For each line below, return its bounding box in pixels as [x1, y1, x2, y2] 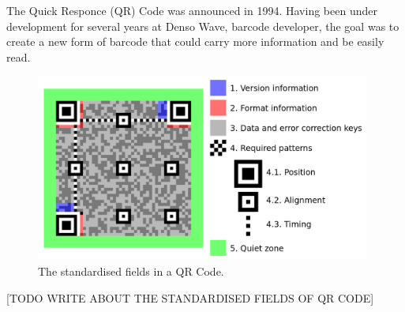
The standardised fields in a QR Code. [38, 263, 224, 279]
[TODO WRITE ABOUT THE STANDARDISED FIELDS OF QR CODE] [6, 289, 374, 306]
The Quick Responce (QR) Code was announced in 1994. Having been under [6, 2, 377, 18]
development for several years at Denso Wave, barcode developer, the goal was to [6, 17, 399, 34]
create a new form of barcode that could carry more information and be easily [6, 33, 384, 50]
